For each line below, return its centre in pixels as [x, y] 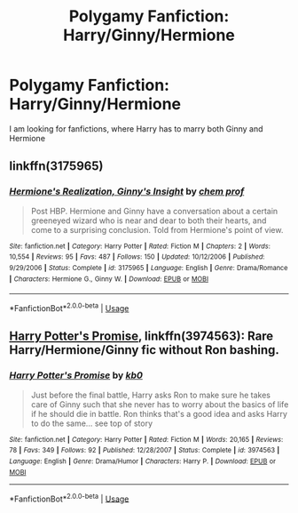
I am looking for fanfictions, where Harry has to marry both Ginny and [136, 128]
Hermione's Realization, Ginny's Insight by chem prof [127, 191]
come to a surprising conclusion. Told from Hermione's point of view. [157, 229]
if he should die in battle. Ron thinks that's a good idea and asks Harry [159, 413]
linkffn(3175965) [56, 166]
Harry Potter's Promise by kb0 [76, 375]
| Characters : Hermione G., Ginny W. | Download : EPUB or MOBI [109, 279]
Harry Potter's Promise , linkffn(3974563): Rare [141, 337]
